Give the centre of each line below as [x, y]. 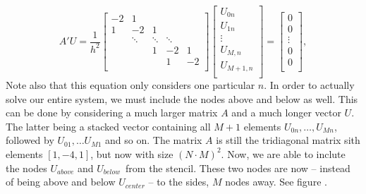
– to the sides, [179, 182]
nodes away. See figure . [276, 182]
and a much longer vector [286, 113]
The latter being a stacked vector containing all [108, 126]
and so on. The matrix [154, 140]
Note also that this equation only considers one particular [130, 85]
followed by [30, 140]
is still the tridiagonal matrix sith [288, 140]
